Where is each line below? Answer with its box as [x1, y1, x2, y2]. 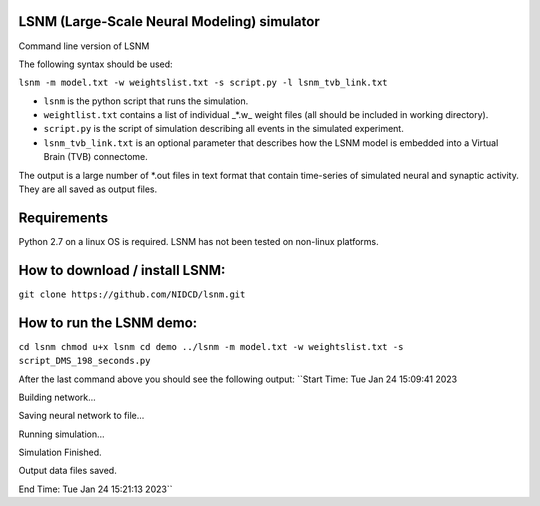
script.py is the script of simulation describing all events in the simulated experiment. [43, 123, 404, 135]
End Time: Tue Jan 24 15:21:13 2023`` [18, 483, 173, 495]
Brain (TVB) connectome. [43, 151, 149, 163]
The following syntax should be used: [18, 58, 174, 70]
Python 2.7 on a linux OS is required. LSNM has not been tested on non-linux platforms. [18, 235, 379, 247]
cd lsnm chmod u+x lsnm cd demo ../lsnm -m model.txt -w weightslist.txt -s [18, 341, 404, 352]
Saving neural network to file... [18, 410, 145, 422]
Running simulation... [18, 428, 105, 440]
